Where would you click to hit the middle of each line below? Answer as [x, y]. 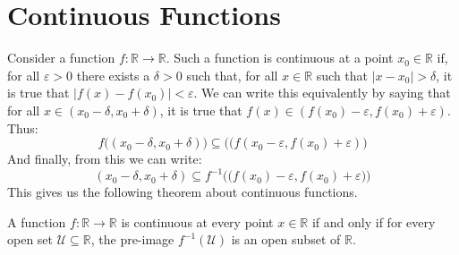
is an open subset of [286, 239]
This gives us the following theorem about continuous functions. [183, 192]
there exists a [113, 75]
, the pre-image [132, 239]
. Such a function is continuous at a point [280, 58]
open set [30, 239]
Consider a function [61, 58]
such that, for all [232, 75]
